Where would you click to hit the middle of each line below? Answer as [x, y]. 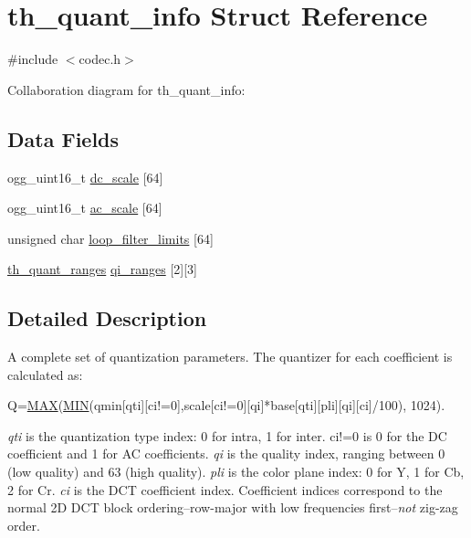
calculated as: [45, 374]
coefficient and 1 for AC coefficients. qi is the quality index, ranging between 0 [226, 454]
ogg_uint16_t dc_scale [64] [85, 177]
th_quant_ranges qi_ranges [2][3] [102, 269]
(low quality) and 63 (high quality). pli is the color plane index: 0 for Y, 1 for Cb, [236, 472]
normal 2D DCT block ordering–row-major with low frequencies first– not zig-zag [233, 507]
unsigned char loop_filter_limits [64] [110, 238]
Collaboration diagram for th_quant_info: [126, 89]
